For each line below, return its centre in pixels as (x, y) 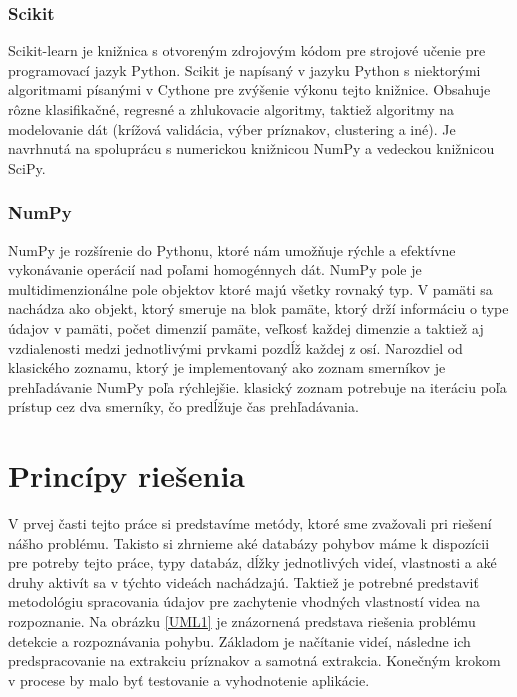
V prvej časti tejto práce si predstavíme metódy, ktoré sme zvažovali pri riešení (250, 523)
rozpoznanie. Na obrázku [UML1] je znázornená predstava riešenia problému (242, 621)
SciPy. (27, 167)
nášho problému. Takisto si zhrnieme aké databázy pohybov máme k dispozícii (249, 542)
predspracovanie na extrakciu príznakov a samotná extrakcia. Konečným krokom (254, 660)
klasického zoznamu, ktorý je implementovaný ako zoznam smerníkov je (227, 367)
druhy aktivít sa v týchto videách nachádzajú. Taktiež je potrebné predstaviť (243, 581)
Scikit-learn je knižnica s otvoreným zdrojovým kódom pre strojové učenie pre (247, 50)
